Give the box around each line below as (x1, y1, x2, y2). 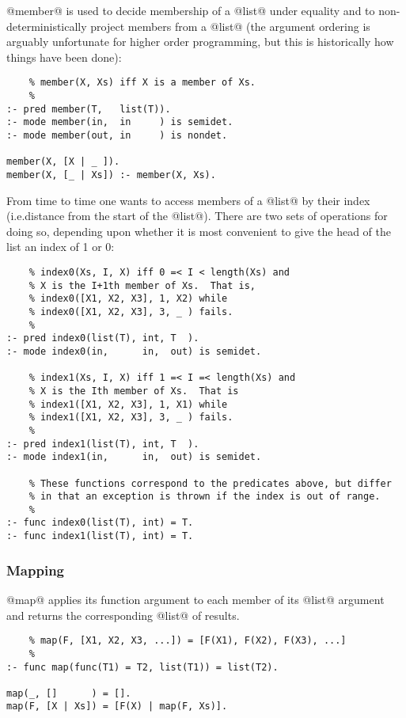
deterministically (6, 17, 87, 34)
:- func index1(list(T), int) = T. (6, 530, 194, 542)
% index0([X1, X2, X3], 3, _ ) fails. (28, 306, 233, 317)
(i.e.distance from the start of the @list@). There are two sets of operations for (6, 207, 388, 224)
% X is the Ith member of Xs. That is (28, 385, 239, 397)
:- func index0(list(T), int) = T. (6, 517, 194, 529)
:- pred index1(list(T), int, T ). (6, 438, 199, 450)
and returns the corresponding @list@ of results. (6, 606, 240, 623)
